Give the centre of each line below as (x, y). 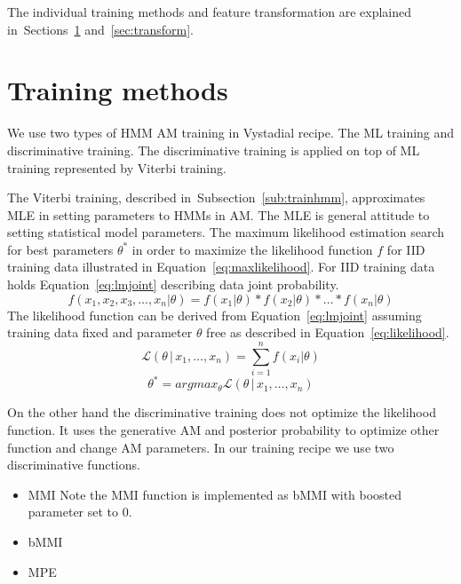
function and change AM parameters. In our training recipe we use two (201, 447)
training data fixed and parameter (100, 332)
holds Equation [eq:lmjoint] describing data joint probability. (173, 284)
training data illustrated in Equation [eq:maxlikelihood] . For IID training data (221, 267)
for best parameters (60, 249)
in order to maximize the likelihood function (252, 249)
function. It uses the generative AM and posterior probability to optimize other (223, 430)
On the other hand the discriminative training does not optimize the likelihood (222, 412)
